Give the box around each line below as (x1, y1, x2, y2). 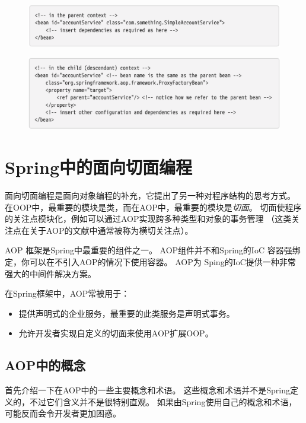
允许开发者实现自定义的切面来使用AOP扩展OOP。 (18, 327, 213, 339)
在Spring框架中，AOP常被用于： (5, 287, 130, 300)
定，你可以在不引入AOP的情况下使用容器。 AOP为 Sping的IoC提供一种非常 (5, 255, 296, 268)
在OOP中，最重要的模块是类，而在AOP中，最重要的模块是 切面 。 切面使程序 (5, 201, 302, 213)
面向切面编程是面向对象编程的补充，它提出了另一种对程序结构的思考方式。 (5, 189, 295, 202)
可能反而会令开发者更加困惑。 (5, 407, 121, 419)
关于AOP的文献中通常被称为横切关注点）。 (29, 224, 193, 236)
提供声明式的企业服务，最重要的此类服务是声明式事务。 (18, 307, 235, 319)
